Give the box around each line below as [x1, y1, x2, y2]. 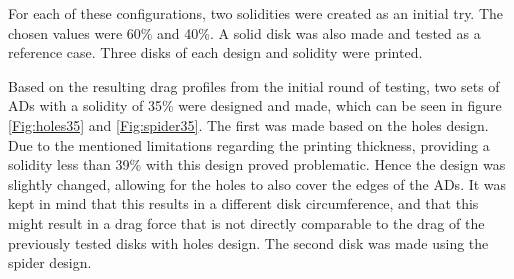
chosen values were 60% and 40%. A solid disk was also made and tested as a [8, 22, 481, 43]
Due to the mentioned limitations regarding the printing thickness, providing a [8, 134, 490, 155]
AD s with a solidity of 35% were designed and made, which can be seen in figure [8, 95, 502, 116]
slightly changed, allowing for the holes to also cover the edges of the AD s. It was [8, 173, 507, 194]
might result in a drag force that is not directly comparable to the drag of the [8, 212, 485, 233]
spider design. [8, 252, 92, 273]
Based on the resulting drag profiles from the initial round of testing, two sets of [8, 75, 500, 96]
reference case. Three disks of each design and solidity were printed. [8, 42, 423, 63]
